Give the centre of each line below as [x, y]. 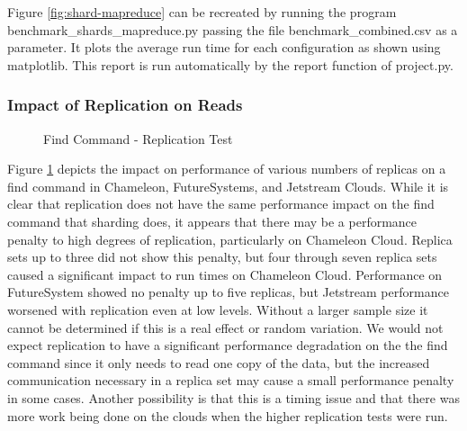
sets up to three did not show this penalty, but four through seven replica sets [222, 257]
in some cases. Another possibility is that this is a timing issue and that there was [233, 397]
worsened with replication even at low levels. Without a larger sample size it [218, 309]
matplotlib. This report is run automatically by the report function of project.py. [230, 64]
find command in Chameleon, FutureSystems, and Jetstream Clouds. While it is [228, 186]
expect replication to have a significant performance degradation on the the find [228, 345]
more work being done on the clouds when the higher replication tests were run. [228, 415]
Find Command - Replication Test [138, 138]
